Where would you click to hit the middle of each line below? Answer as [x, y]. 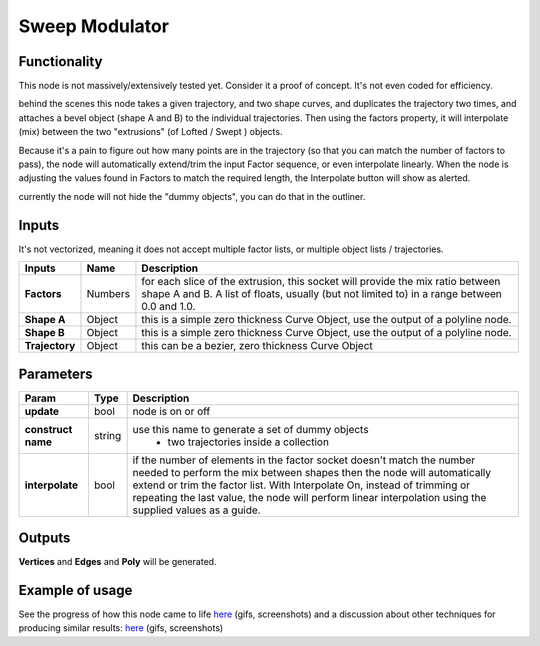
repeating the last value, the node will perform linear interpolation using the [309, 497]
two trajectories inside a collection [248, 442]
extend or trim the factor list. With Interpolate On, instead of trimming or [301, 485]
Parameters [55, 373]
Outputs [44, 538]
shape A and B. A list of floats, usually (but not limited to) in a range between [321, 294]
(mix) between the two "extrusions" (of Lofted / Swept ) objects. [150, 132]
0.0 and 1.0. [168, 307]
